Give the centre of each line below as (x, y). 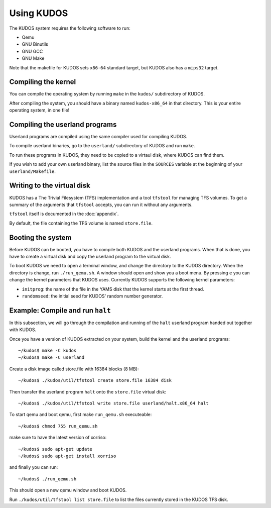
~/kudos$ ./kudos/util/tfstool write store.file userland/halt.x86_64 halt (113, 403)
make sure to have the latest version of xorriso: (58, 438)
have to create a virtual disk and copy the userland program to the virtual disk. (90, 257)
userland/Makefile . (33, 171)
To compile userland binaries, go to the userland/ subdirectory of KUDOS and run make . (102, 146)
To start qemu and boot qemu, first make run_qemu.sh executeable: (81, 415)
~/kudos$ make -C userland (51, 358)
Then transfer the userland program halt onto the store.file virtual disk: (88, 391)
